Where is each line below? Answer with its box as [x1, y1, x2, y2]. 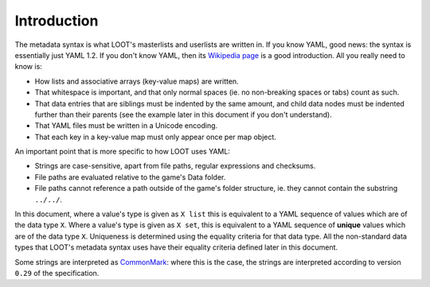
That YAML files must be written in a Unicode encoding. [34, 121, 218, 130]
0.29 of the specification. [14, 268, 100, 277]
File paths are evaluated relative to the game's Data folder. [34, 172, 226, 182]
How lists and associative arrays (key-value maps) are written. [34, 76, 239, 86]
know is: [14, 62, 43, 72]
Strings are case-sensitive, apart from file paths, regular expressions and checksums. [34, 161, 316, 171]
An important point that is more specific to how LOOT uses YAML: [14, 147, 231, 157]
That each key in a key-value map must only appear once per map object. [34, 132, 276, 142]
